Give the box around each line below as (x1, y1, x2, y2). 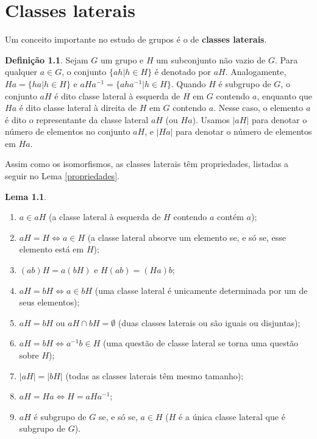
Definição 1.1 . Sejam (5, 53, 88, 66)
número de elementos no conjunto (5, 125, 130, 138)
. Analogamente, (225, 65, 287, 78)
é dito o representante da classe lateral (5, 113, 149, 126)
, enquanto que (257, 89, 313, 102)
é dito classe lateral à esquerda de (54, 89, 180, 102)
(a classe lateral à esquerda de (49, 210, 161, 223)
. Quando (171, 77, 206, 90)
